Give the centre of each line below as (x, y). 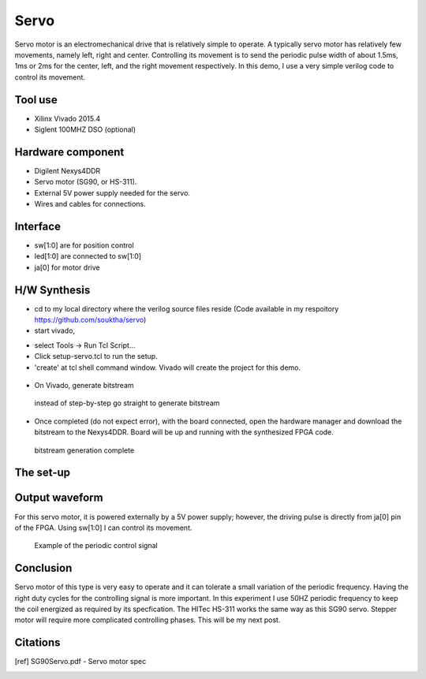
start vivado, (54, 330)
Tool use (36, 100)
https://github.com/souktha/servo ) (90, 320)
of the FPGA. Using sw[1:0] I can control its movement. (103, 528)
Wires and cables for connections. (90, 204)
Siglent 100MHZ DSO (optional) (85, 129)
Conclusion (43, 568)
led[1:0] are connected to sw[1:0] (88, 256)
